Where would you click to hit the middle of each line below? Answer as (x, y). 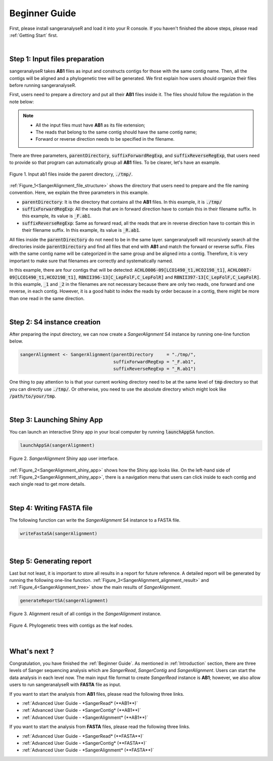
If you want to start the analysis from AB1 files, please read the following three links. (97, 694)
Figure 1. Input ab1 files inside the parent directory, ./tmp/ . (71, 174)
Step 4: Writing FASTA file (51, 508)
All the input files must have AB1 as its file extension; (90, 125)
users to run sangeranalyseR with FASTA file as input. (65, 685)
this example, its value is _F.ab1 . (57, 216)
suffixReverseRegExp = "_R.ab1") (154, 369)
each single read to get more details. (48, 484)
